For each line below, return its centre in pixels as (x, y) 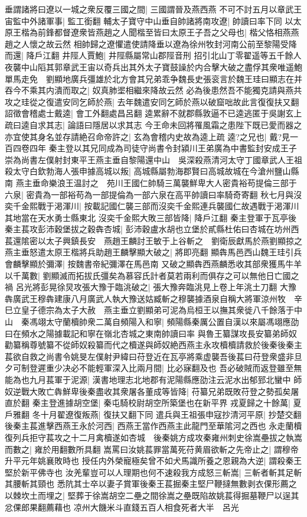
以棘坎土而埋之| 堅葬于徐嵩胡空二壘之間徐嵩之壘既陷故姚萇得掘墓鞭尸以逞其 (152, 495)
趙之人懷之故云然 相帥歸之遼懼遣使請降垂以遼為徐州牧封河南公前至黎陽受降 (151, 43)
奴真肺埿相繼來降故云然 (138, 90)
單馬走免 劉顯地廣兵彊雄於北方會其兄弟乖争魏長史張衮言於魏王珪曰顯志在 (149, 78)
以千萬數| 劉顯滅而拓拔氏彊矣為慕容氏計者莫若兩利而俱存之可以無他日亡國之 (152, 275)
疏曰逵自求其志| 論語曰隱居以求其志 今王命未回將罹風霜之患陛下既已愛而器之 (153, 124)
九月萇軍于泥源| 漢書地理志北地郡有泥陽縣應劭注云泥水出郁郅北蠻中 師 (166, 379)
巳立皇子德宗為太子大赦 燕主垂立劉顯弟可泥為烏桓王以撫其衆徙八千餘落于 (149, 310)
